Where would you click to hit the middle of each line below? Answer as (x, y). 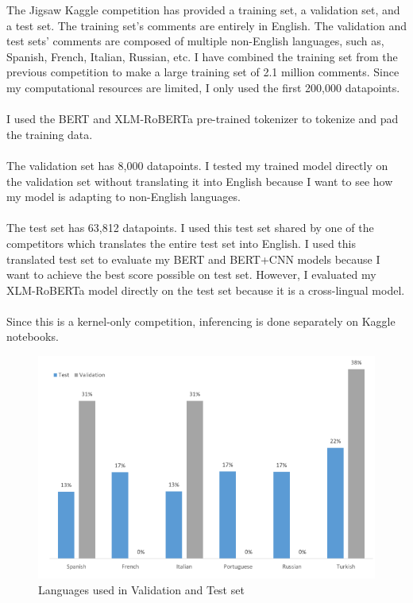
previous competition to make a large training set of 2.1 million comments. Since (203, 72)
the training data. (50, 134)
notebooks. (33, 336)
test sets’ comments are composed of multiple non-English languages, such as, (195, 41)
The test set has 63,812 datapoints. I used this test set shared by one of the (190, 228)
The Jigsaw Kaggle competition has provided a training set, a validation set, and (203, 10)
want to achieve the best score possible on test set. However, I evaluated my (191, 274)
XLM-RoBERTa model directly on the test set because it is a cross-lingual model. (206, 290)
